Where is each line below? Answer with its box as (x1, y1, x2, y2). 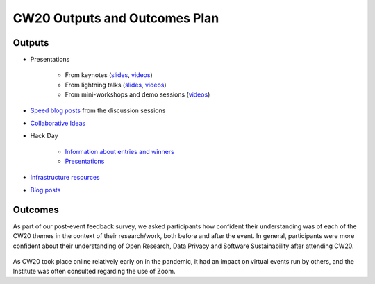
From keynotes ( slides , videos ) (65, 71, 153, 79)
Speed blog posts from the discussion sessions (30, 106, 166, 115)
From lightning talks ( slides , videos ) (65, 81, 167, 89)
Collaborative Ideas (30, 119, 86, 128)
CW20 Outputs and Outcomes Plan (12, 10, 219, 26)
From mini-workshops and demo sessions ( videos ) (65, 90, 210, 99)
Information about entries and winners (65, 147, 175, 156)
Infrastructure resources (30, 173, 100, 181)
